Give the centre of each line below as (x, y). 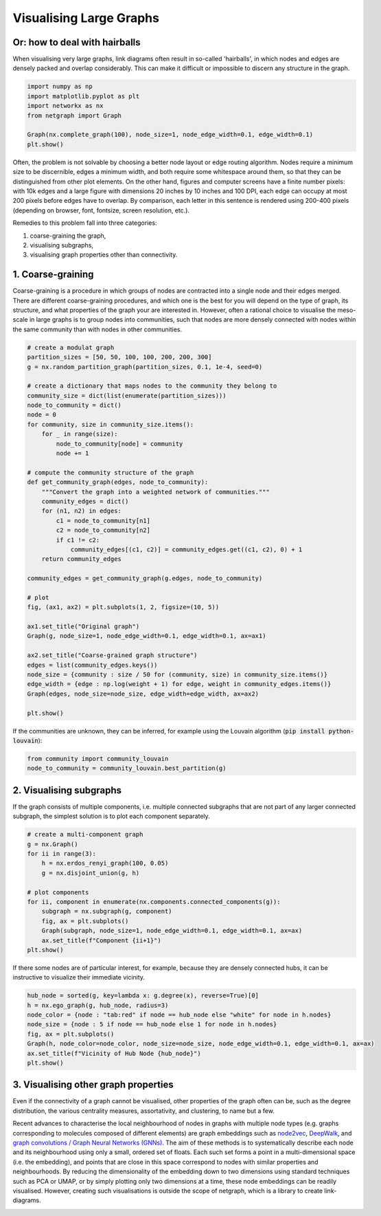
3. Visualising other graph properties (93, 1085)
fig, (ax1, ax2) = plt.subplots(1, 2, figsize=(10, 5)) (123, 607)
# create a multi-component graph (85, 834)
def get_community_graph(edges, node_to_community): (118, 482)
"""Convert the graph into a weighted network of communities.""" (156, 492)
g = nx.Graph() (53, 844)
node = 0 (42, 415)
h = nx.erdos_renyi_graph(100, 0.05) (105, 863)
